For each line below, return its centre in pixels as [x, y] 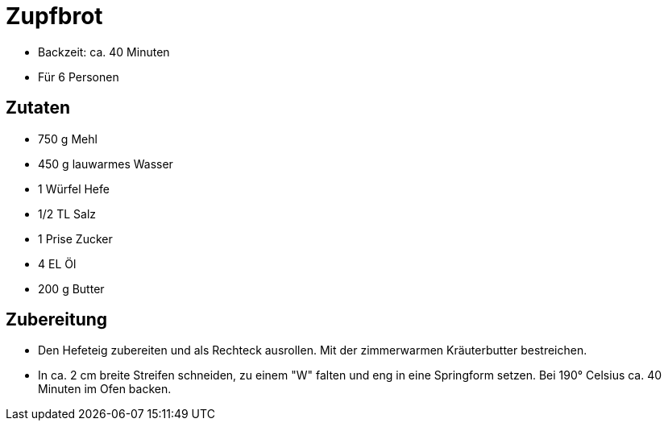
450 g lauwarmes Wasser [106, 164]
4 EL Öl [57, 263]
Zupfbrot [54, 16]
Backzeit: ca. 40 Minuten [104, 52]
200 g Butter [71, 288]
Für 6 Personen [79, 77]
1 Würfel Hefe [74, 189]
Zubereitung [57, 320]
